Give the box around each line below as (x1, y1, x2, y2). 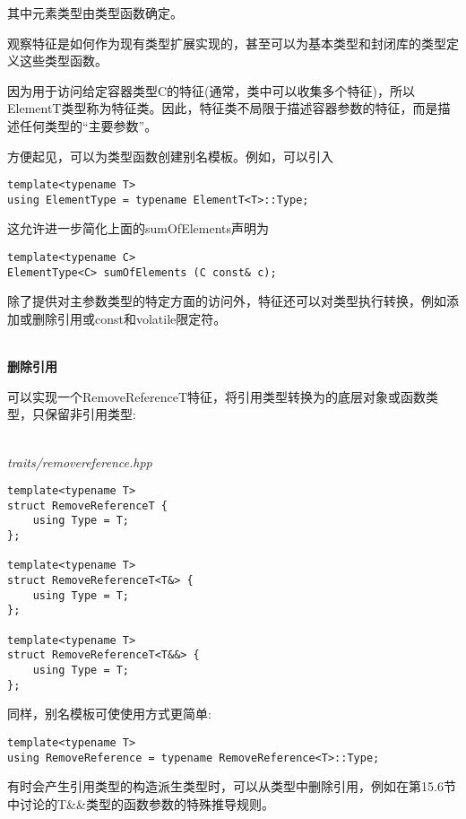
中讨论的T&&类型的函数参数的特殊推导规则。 (7, 794, 274, 813)
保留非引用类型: (44, 405, 136, 423)
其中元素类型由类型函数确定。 (7, 4, 183, 22)
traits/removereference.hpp (7, 452, 152, 471)
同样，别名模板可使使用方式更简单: (7, 704, 211, 723)
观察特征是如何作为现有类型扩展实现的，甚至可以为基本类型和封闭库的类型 (7, 33, 446, 52)
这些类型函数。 (19, 51, 108, 70)
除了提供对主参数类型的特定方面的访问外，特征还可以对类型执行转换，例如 (7, 292, 446, 310)
